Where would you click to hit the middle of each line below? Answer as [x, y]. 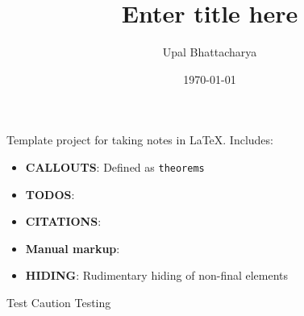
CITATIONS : [63, 221]
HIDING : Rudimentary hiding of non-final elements [157, 275]
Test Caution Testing [59, 302]
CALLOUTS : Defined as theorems [115, 166]
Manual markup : [73, 248]
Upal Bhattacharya [210, 52]
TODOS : [50, 194]
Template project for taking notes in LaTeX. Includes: [140, 140]
